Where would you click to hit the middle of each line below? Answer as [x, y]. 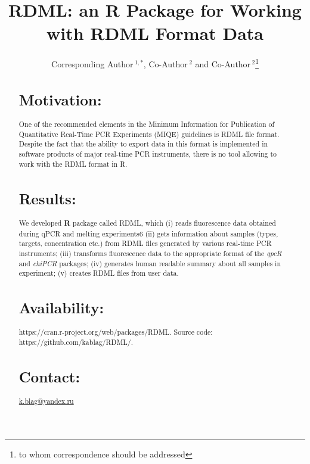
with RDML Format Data [155, 33]
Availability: [61, 308]
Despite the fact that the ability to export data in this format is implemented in [143, 144]
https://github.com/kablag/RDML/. [76, 342]
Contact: [49, 377]
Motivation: [60, 99]
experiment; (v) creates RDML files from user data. [99, 273]
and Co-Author [223, 63]
